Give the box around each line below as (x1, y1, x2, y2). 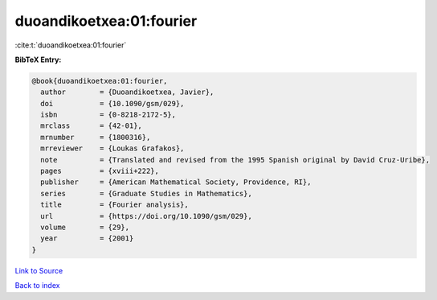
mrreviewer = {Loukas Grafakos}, (40, 144, 185, 153)
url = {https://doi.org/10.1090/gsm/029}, (40, 212, 252, 220)
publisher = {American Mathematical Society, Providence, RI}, (40, 178, 312, 187)
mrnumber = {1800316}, (40, 133, 151, 142)
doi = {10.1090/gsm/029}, (40, 99, 185, 108)
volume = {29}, (40, 223, 130, 232)
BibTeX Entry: (14, 55, 62, 64)
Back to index (14, 281, 60, 290)
